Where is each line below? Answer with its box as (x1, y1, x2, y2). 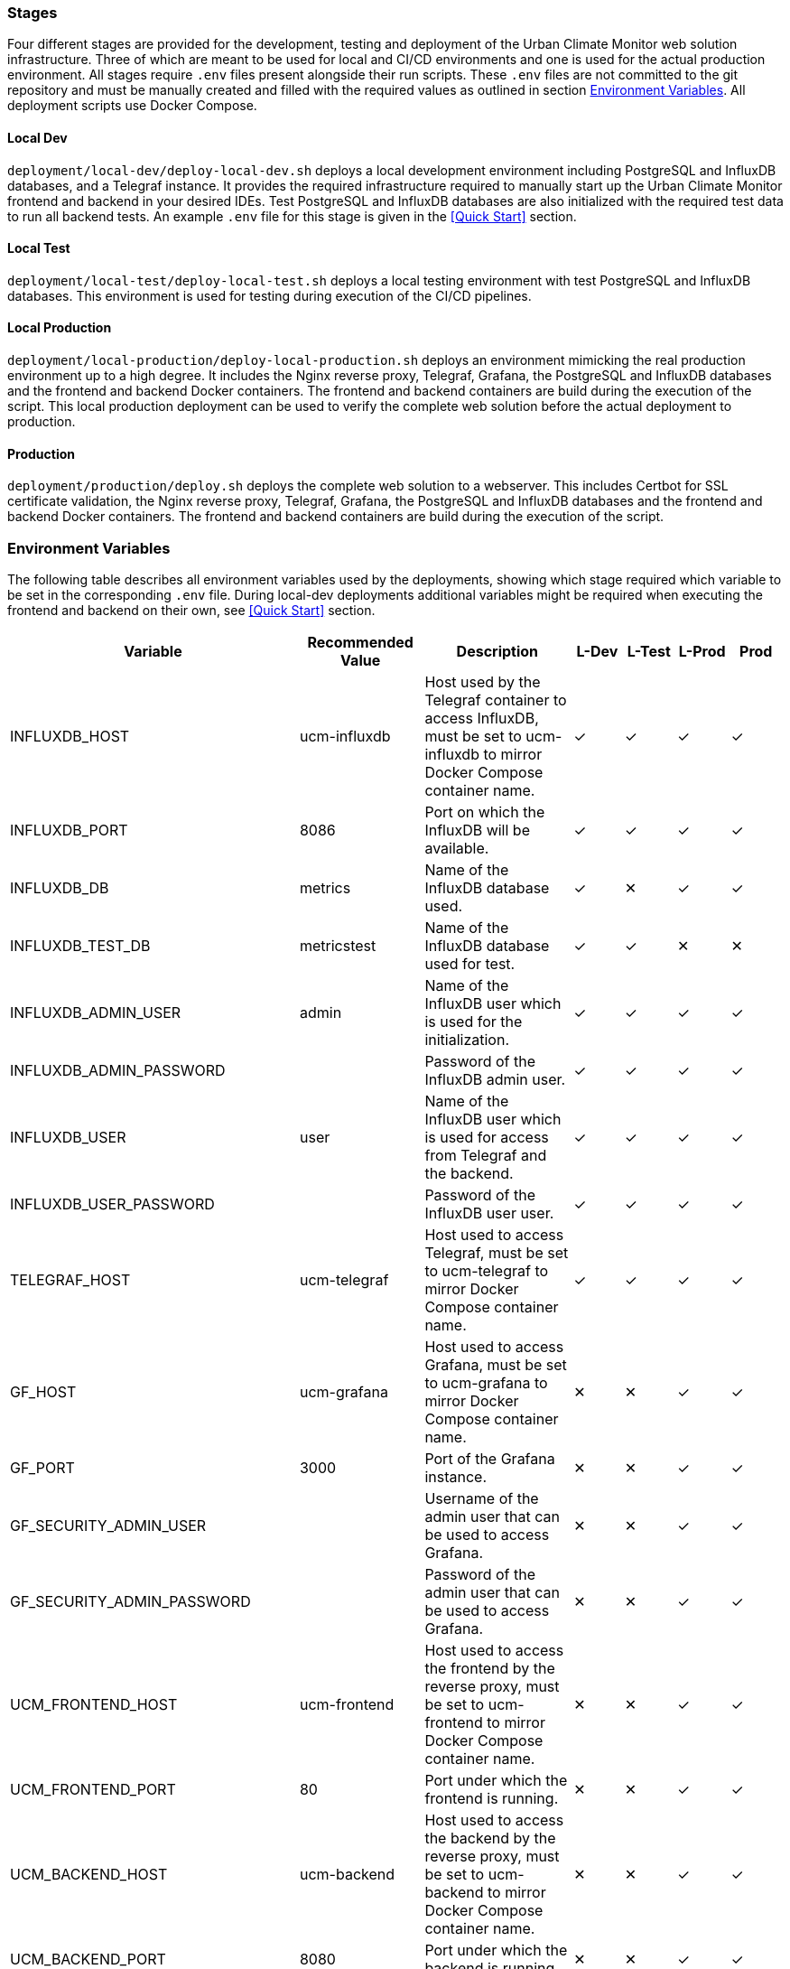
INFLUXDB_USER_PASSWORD (10, 1195, 215, 1213)
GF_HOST (10, 1383, 77, 1401)
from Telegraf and (424, 1146, 547, 1164)
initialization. (424, 1031, 510, 1049)
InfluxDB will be (424, 821, 530, 839)
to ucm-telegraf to (424, 1262, 549, 1280)
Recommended (307, 633, 414, 651)
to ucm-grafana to (424, 1374, 548, 1392)
